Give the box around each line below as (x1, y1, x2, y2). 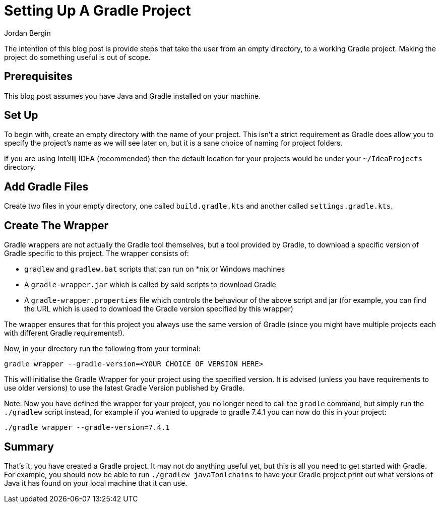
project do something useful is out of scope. (4, 52, 151, 61)
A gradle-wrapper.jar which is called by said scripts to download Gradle (24, 280, 276, 289)
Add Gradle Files (4, 180, 89, 193)
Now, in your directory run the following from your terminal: (4, 344, 201, 353)
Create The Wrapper (4, 219, 109, 232)
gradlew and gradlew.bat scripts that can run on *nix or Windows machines (24, 265, 285, 274)
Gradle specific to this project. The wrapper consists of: (4, 249, 189, 258)
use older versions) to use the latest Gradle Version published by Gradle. (4, 384, 245, 393)
